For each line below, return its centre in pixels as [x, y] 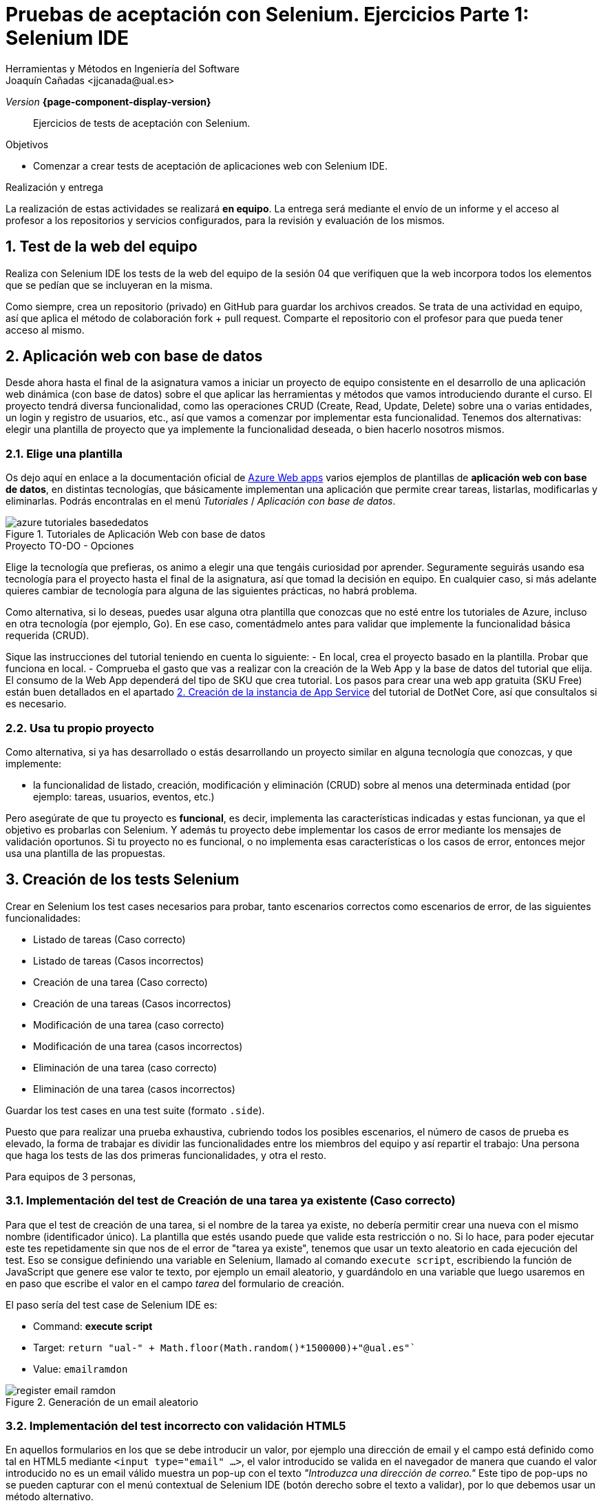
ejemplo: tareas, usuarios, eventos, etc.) [124, 796]
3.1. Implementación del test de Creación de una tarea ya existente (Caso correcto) [231, 1201]
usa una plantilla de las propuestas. [86, 853]
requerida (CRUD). [47, 636]
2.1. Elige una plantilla [64, 453]
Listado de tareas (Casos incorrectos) [119, 960]
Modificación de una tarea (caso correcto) [129, 1025]
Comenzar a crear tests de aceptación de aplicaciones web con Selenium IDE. [210, 165]
